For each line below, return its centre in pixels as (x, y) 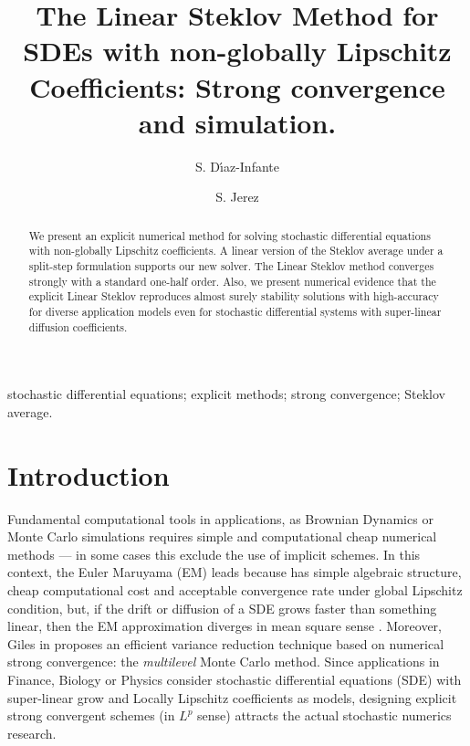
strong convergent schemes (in (91, 715)
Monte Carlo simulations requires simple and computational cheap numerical (222, 536)
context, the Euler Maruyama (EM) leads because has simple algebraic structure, (235, 572)
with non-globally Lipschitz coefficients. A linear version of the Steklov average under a (236, 251)
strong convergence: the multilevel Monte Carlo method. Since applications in (224, 662)
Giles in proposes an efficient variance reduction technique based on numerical (226, 643)
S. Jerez (237, 197)
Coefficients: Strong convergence (237, 86)
